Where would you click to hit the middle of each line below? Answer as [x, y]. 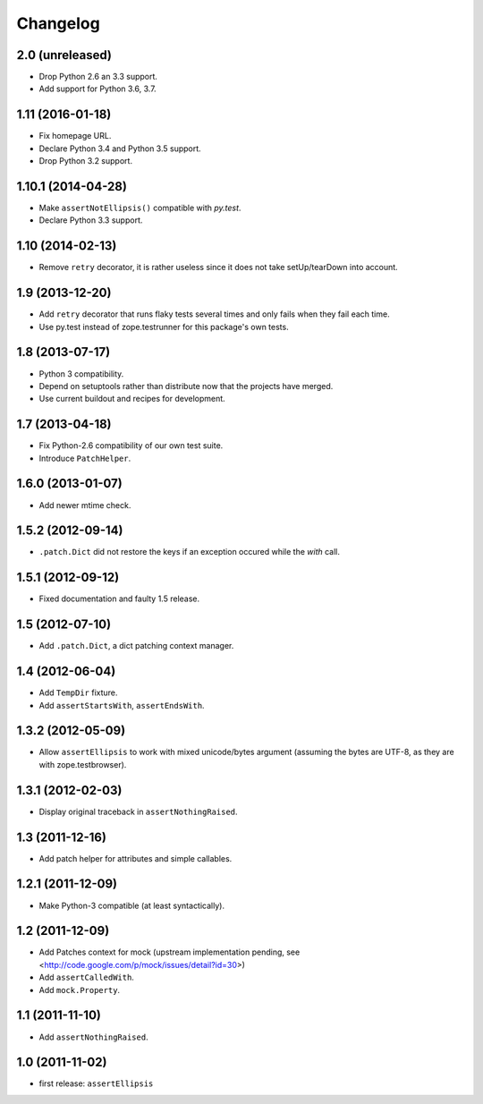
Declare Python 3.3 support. [91, 220]
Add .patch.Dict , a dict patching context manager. [136, 646]
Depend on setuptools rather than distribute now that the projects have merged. [186, 386]
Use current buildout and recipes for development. [132, 399]
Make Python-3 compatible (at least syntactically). [132, 905]
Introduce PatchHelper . [85, 458]
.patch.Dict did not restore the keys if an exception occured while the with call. [189, 552]
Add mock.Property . [80, 989]
